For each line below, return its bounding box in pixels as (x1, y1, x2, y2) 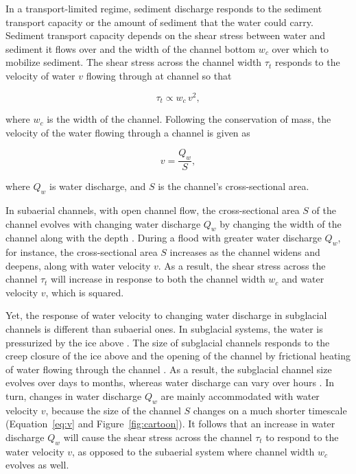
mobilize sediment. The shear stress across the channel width (5, 55, 262, 69)
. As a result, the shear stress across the (158, 258, 326, 272)
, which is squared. (45, 285, 124, 299)
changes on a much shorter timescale (193, 403, 347, 417)
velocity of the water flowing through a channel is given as (5, 125, 250, 139)
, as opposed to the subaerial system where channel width (72, 444, 315, 458)
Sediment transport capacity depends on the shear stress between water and (5, 28, 326, 43)
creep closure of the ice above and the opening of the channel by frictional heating (5, 348, 351, 363)
